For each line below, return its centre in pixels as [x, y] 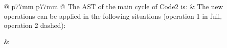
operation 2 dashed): [35, 25]
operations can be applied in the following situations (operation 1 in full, [113, 16]
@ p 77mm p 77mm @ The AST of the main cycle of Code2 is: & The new [113, 6]
